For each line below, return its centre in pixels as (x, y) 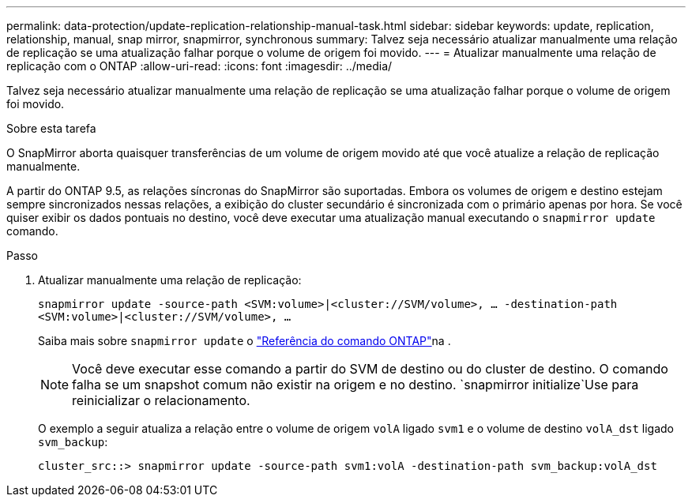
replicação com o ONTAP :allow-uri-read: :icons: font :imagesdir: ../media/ (199, 66)
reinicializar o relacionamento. (161, 400)
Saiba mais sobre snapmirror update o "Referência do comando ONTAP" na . (244, 341)
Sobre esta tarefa (51, 128)
